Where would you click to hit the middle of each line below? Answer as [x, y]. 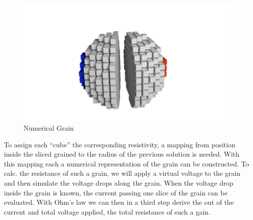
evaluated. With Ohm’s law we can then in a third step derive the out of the [119, 202]
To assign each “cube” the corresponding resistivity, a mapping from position [120, 144]
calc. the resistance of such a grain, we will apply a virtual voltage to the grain [122, 173]
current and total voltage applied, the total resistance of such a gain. [107, 211]
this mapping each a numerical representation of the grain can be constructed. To [126, 163]
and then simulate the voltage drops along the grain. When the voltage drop [119, 183]
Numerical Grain [49, 128]
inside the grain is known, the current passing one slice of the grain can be [116, 192]
